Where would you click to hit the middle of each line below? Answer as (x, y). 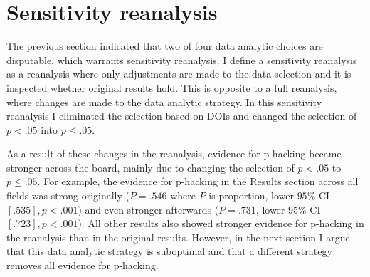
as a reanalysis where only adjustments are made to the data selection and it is (179, 74)
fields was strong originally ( (68, 195)
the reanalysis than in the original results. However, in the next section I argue (178, 237)
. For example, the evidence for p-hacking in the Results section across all (198, 181)
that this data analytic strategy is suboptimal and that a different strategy (169, 251)
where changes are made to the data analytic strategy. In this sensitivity (164, 101)
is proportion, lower (251, 195)
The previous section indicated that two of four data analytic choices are (165, 46)
